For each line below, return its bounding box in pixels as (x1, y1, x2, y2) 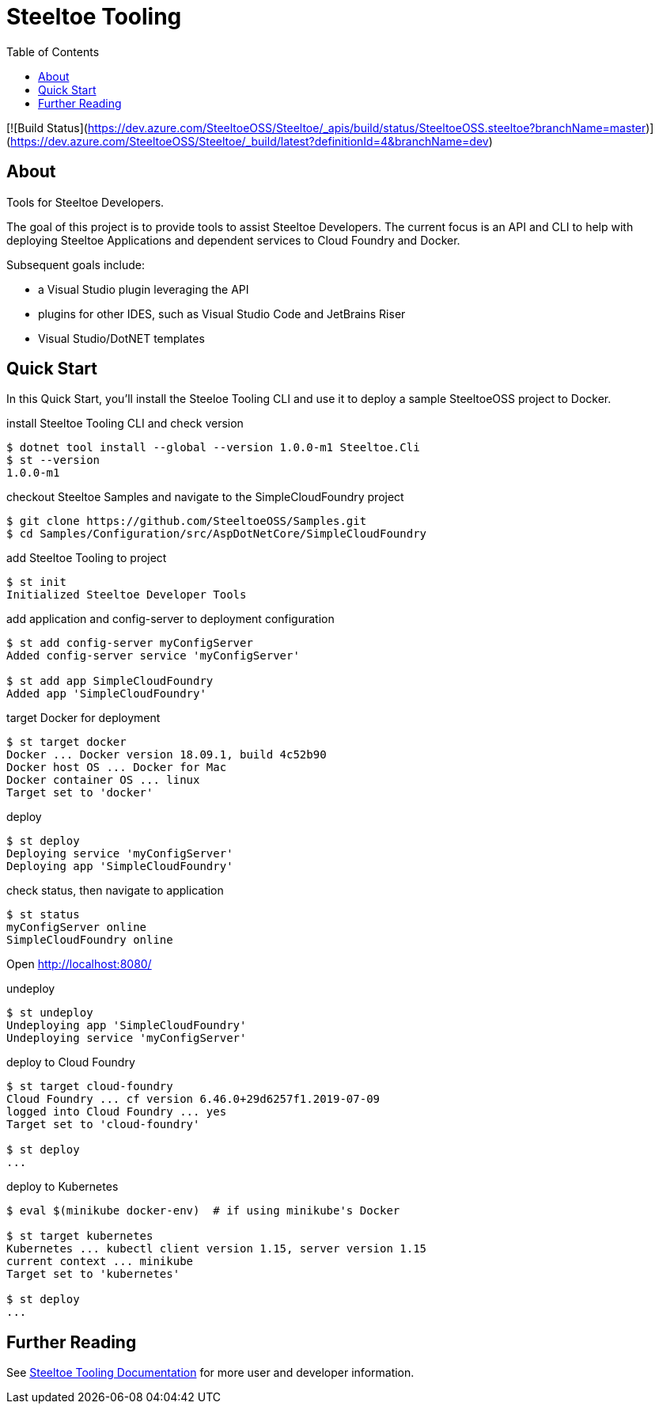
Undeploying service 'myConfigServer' (6, 1032, 247, 1045)
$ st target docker (6, 735, 127, 749)
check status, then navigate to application (6, 884, 224, 898)
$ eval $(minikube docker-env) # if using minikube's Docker (6, 1204, 400, 1218)
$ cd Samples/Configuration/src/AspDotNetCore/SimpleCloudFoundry (6, 527, 427, 541)
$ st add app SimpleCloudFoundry (6, 675, 214, 688)
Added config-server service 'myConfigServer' (6, 649, 300, 663)
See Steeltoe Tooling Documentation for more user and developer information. (6, 1366, 415, 1380)
